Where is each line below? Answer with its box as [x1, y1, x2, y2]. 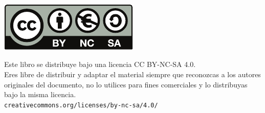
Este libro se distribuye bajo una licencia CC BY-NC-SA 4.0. [4, 59, 196, 70]
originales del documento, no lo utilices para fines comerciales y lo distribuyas [4, 79, 248, 89]
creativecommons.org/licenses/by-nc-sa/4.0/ [4, 101, 158, 109]
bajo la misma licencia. [4, 89, 76, 100]
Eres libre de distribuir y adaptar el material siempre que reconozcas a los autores [4, 69, 261, 79]
